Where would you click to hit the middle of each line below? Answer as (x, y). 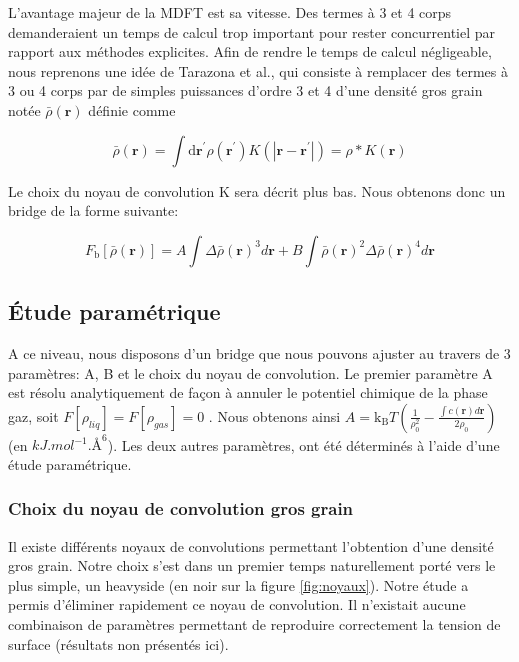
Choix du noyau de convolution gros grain (181, 508)
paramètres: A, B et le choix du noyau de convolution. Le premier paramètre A (250, 372)
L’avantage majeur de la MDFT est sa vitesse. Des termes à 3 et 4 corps (230, 12)
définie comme (132, 109)
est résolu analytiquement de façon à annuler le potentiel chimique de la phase (248, 392)
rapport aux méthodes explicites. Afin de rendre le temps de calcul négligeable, (250, 51)
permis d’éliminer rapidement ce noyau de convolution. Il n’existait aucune (237, 604)
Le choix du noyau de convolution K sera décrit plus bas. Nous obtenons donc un (257, 190)
